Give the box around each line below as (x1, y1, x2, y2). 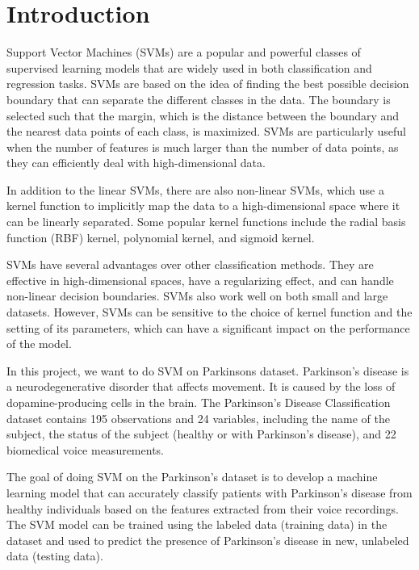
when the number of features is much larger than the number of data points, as (6, 138, 399, 155)
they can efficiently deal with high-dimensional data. (6, 154, 266, 171)
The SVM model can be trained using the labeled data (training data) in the (6, 516, 388, 533)
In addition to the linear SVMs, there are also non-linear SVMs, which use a (6, 181, 384, 198)
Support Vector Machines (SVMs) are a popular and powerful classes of (6, 44, 361, 61)
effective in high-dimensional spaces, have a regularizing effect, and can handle (6, 271, 394, 288)
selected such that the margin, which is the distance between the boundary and (6, 107, 400, 124)
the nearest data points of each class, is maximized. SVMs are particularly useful (6, 123, 406, 140)
